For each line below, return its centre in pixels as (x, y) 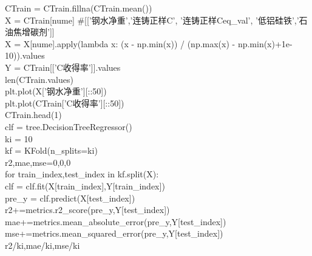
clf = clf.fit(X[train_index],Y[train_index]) (85, 185)
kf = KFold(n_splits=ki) (51, 150)
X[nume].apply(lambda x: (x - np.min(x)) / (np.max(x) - (129, 43)
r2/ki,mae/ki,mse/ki (42, 245)
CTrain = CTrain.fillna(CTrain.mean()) (79, 8)
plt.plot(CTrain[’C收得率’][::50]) (65, 103)
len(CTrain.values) (39, 79)
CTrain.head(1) (33, 115)
